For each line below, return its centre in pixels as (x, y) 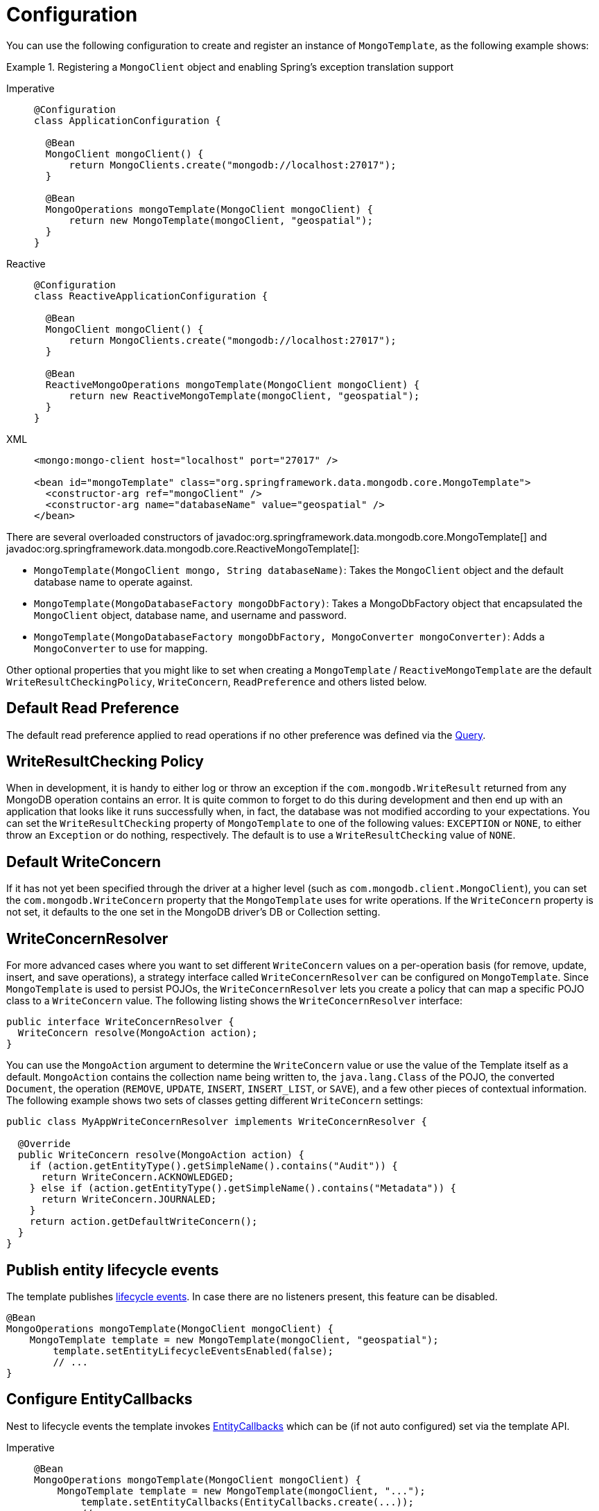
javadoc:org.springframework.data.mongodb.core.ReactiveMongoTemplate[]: (183, 548)
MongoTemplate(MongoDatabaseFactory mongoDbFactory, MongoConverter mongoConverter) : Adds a (289, 636)
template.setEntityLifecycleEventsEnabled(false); (193, 1351)
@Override (44, 1144)
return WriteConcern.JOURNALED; (129, 1199)
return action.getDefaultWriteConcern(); (144, 1222)
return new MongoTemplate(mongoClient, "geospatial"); (221, 220)
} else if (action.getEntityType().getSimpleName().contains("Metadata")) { (243, 1188)
